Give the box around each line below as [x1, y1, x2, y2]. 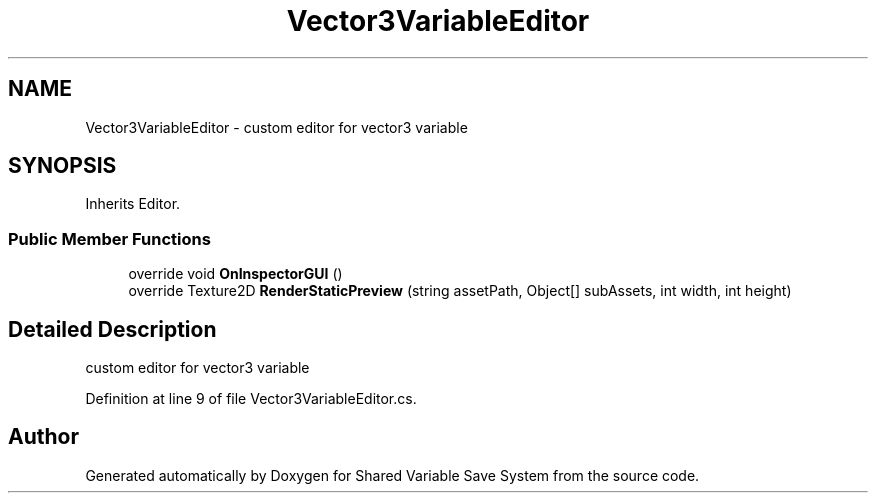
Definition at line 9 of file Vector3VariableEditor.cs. [85, 390, 417, 408]
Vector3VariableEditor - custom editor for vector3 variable [85, 118, 468, 136]
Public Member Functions [8, 228, 211, 249]
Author [8, 424, 79, 450]
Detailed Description [8, 316, 217, 342]
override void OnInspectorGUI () [128, 265, 343, 283]
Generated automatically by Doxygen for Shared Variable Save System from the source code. [85, 466, 700, 484]
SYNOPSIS [8, 153, 117, 179]
